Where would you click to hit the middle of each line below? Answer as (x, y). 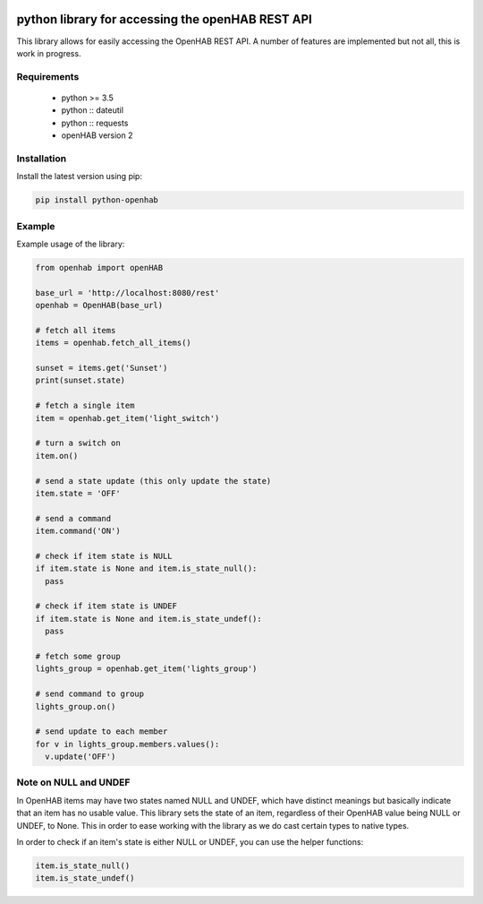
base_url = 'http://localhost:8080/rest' (127, 293)
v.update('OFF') (80, 757)
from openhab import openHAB (99, 267)
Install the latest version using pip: (80, 176)
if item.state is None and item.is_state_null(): (146, 568)
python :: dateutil (93, 110)
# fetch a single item (85, 406)
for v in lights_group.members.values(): (127, 744)
